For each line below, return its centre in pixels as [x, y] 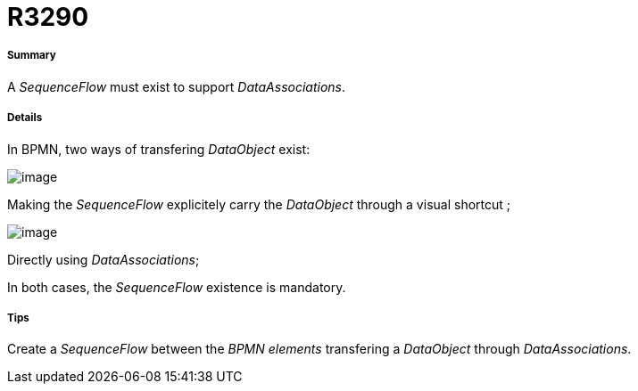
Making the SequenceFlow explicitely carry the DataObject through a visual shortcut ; [259, 204]
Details [25, 118]
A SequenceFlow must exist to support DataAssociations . [177, 86]
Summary [32, 56]
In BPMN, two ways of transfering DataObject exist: [159, 149]
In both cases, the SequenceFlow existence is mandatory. [177, 287]
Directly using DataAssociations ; [104, 259]
